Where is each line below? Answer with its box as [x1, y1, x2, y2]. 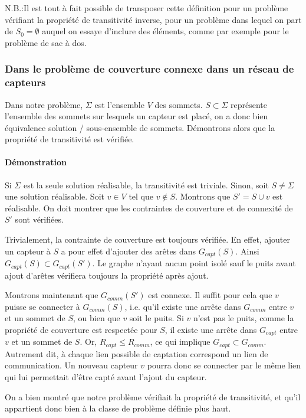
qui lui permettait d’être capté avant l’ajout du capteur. [5, 371, 207, 383]
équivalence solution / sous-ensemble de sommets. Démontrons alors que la [5, 121, 275, 133]
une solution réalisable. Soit [5, 190, 104, 203]
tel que [129, 190, 153, 203]
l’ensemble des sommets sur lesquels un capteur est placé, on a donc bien [5, 110, 268, 122]
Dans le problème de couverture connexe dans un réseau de [5, 61, 294, 76]
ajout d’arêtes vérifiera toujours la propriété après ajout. [5, 269, 209, 281]
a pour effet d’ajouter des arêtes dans [61, 244, 196, 257]
